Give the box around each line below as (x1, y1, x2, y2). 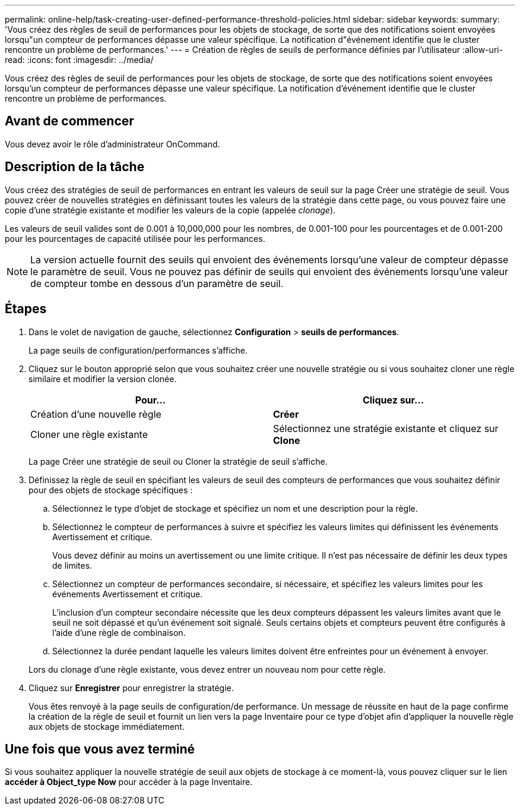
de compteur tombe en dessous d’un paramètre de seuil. (30, 277, 284, 289)
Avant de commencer (5, 114, 134, 129)
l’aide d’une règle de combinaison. (52, 627, 186, 638)
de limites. (52, 560, 93, 571)
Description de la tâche (5, 159, 145, 175)
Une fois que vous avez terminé (5, 741, 195, 757)
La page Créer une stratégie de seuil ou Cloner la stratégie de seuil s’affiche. (28, 456, 328, 467)
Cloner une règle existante (30, 428, 148, 440)
